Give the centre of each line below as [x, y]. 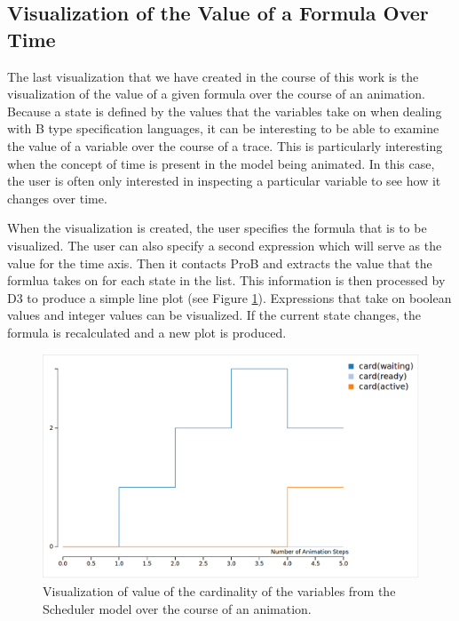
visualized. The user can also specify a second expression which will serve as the [225, 245]
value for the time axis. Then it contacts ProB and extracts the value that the [220, 263]
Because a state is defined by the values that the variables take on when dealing [225, 111]
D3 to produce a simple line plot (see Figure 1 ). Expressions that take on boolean [229, 297]
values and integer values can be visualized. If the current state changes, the [214, 315]
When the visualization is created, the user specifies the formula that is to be [217, 228]
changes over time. [57, 198]
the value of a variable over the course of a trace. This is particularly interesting [225, 145]
